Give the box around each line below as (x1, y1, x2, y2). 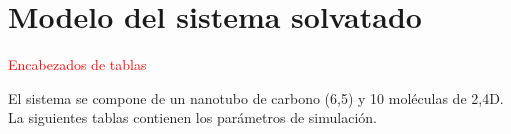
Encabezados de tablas (8, 54, 147, 75)
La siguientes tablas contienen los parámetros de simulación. (8, 107, 377, 128)
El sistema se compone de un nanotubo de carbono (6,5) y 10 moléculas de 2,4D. (8, 87, 504, 108)
